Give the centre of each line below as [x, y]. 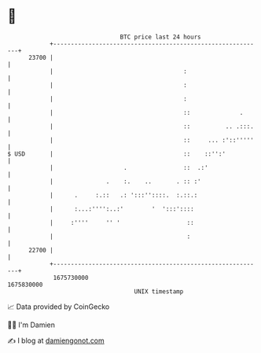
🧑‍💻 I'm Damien [31, 325]
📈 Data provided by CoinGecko [59, 307]
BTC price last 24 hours [160, 37]
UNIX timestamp [159, 291]
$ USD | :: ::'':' [116, 154]
